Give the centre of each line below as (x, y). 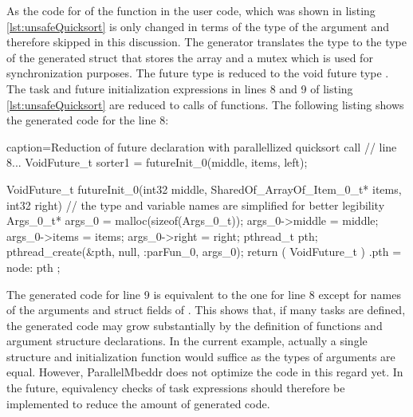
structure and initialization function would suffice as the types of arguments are (201, 356)
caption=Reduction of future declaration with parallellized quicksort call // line (202, 146)
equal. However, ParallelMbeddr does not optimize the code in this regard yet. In (205, 372)
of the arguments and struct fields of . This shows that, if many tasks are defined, (206, 310)
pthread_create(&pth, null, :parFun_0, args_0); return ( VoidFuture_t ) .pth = (204, 252)
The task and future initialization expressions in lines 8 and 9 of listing (180, 88)
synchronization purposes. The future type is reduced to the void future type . (198, 73)
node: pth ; (33, 267)
